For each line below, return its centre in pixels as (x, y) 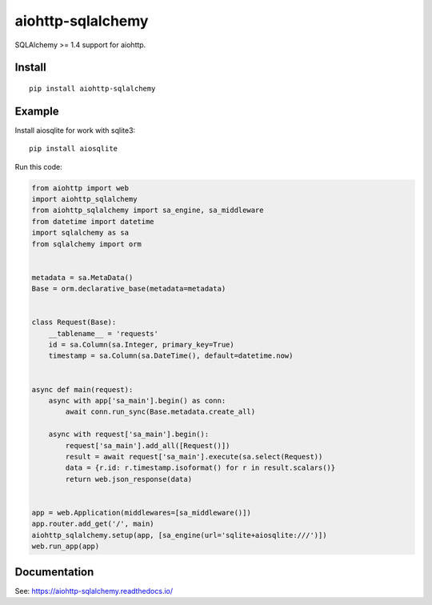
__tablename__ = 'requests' (104, 333)
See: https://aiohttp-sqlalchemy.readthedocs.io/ (94, 591)
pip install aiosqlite (74, 149)
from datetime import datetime (93, 221)
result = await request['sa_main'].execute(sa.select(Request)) (194, 457)
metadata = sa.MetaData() (82, 277)
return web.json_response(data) (128, 479)
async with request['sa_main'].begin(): (129, 435)
